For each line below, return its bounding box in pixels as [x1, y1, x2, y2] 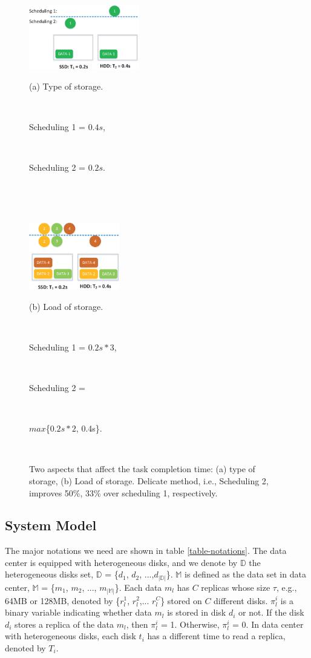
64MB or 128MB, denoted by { [5, 594, 120, 607]
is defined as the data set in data [185, 568, 306, 581]
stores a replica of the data [15, 617, 114, 630]
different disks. [214, 594, 268, 607]
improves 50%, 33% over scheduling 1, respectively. [29, 486, 218, 499]
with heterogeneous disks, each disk [5, 630, 136, 642]
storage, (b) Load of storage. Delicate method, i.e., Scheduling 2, [29, 474, 269, 487]
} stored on [160, 594, 202, 607]
